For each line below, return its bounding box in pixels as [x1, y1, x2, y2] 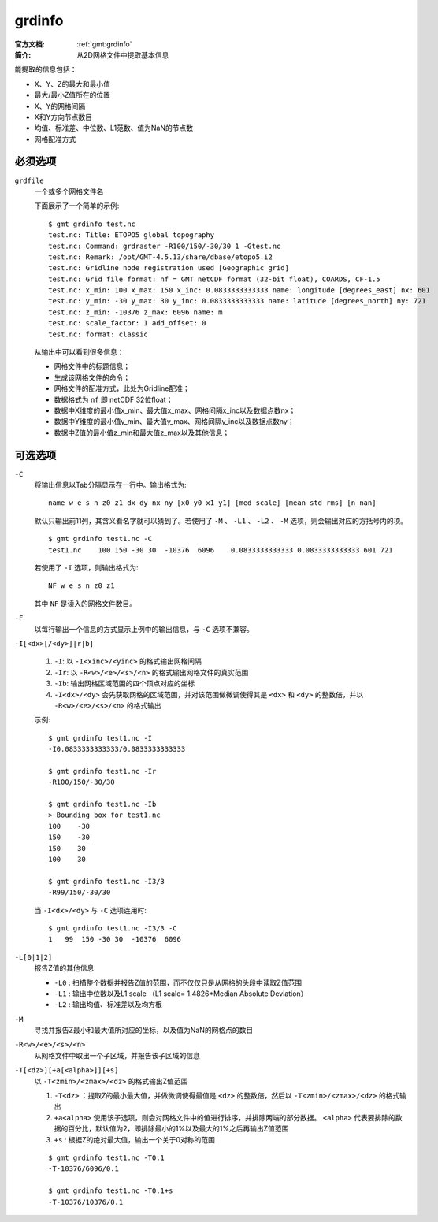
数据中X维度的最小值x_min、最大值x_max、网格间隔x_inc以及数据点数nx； [54, 406, 296, 415]
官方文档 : [14, 39, 45, 49]
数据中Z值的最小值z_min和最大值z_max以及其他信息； [54, 428, 230, 437]
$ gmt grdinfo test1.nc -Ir [48, 767, 157, 775]
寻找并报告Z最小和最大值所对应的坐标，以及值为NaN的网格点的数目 [34, 1025, 254, 1035]
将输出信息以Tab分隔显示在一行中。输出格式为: [34, 481, 187, 490]
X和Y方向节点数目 [34, 112, 93, 121]
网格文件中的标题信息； [54, 362, 130, 371]
